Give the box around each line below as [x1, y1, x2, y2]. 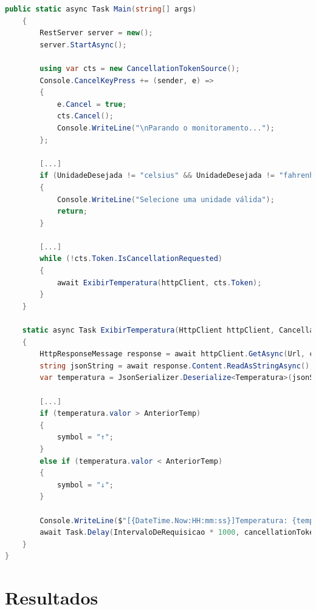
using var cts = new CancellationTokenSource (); [39, 64, 240, 73]
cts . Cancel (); [57, 112, 114, 121]
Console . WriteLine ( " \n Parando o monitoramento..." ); [57, 123, 275, 132]
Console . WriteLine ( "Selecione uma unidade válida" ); [57, 195, 275, 204]
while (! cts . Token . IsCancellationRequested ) [39, 254, 223, 263]
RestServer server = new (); [39, 29, 153, 38]
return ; [57, 207, 88, 216]
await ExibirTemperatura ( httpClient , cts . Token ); [57, 278, 262, 287]
